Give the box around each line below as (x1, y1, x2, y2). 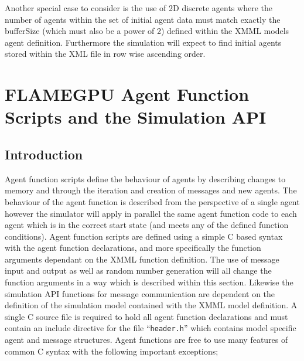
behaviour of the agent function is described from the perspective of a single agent (5, 195, 300, 207)
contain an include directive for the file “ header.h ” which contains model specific (5, 322, 296, 334)
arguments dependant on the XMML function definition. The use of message (5, 253, 279, 265)
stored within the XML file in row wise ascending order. (5, 47, 206, 60)
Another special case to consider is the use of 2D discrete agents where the (5, 2, 272, 13)
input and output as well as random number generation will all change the (5, 264, 272, 277)
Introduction (5, 145, 83, 163)
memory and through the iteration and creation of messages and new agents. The (5, 184, 297, 196)
